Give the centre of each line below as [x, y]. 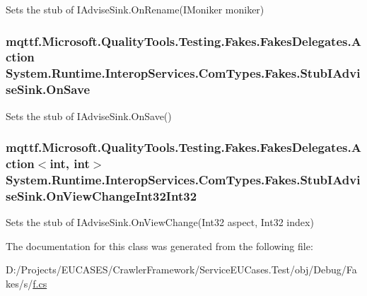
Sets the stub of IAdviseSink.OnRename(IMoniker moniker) [135, 9]
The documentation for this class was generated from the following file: [159, 245]
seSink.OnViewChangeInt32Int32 [101, 195]
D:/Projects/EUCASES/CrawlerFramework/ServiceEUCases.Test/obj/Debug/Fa [181, 270]
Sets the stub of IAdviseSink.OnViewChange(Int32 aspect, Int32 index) [160, 222]
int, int [70, 164]
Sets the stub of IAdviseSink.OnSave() [89, 116]
